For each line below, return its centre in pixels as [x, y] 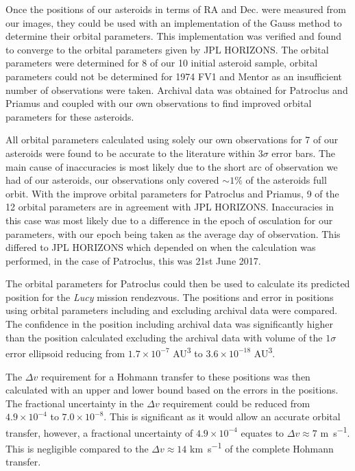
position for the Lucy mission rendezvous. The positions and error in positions [170, 297]
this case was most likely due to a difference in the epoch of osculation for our [169, 220]
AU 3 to [188, 352]
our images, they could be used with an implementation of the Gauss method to [174, 22]
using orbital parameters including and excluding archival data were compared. [172, 310]
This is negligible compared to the [77, 448]
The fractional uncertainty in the [75, 403]
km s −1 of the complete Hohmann [262, 447]
